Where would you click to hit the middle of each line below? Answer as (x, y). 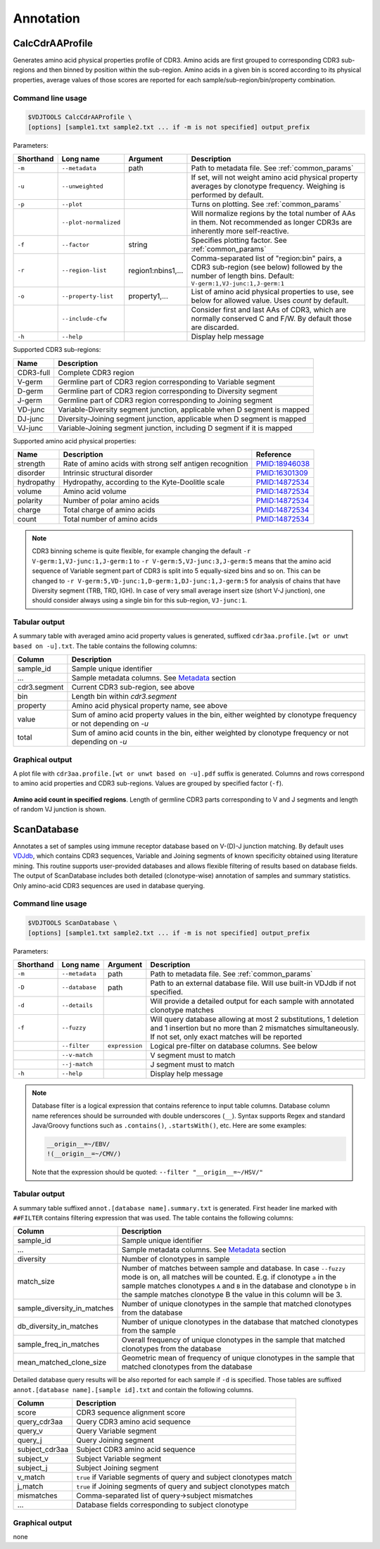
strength (31, 463)
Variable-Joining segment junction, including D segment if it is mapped (175, 428)
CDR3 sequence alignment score (131, 1412)
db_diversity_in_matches (58, 1327)
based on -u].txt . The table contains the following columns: (105, 646)
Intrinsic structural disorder (108, 473)
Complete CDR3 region (96, 372)
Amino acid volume (95, 491)
